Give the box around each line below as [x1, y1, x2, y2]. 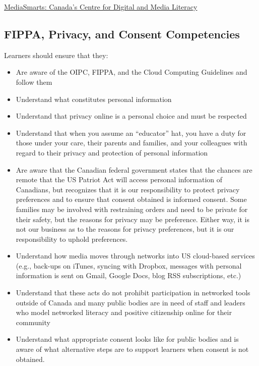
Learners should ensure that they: [4, 49, 108, 60]
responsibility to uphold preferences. [16, 233, 128, 244]
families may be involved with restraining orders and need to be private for [16, 203, 248, 214]
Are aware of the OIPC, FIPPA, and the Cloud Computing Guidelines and [16, 67, 247, 77]
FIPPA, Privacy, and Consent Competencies [4, 26, 240, 41]
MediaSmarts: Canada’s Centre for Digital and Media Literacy [4, 2, 198, 12]
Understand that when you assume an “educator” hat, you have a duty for [16, 127, 246, 138]
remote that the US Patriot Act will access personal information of [16, 174, 223, 185]
